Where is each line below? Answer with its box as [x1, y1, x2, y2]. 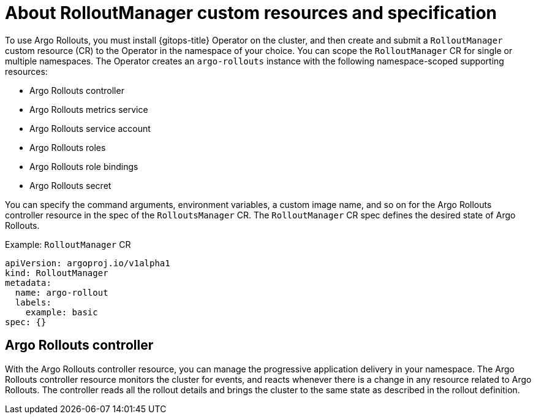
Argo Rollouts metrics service [29, 104, 148, 115]
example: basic [25, 307, 98, 317]
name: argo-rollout [15, 287, 108, 298]
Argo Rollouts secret [29, 180, 111, 191]
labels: [15, 297, 51, 307]
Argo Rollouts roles [29, 142, 106, 153]
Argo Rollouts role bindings [29, 161, 138, 172]
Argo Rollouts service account [29, 123, 151, 134]
